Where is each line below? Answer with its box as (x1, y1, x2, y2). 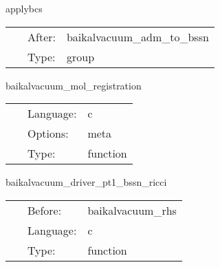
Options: (27, 125, 69, 142)
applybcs (5, 1, 43, 15)
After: (27, 28, 56, 45)
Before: (27, 202, 62, 218)
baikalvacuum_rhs (87, 202, 177, 218)
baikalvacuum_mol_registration (5, 78, 142, 92)
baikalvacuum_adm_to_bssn (66, 28, 209, 45)
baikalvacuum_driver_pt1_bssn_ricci (5, 175, 167, 189)
